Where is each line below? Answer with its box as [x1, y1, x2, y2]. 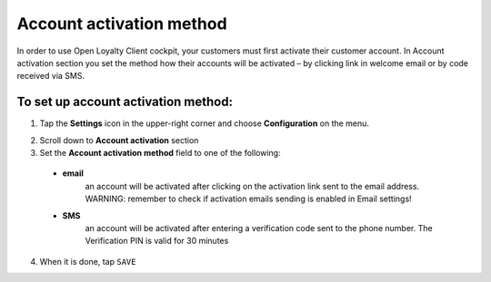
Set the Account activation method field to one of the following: [39, 148, 281, 159]
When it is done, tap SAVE [39, 256, 136, 267]
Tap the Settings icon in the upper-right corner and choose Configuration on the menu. [39, 118, 370, 129]
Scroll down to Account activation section [39, 134, 199, 145]
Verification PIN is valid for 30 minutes [85, 236, 229, 247]
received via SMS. [16, 71, 85, 82]
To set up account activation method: [16, 94, 234, 110]
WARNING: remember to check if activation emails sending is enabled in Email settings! [85, 193, 413, 204]
